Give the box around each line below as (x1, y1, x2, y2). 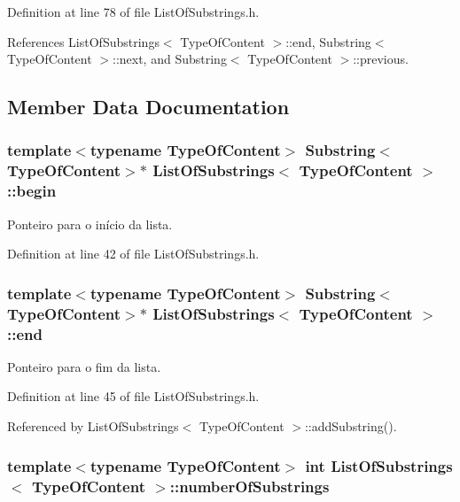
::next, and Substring (113, 50, 227, 68)
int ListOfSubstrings (305, 454, 453, 476)
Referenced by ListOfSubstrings (7, 417, 179, 436)
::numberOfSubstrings (169, 475, 330, 497)
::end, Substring (285, 32, 371, 50)
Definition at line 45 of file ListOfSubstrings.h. (7, 387, 260, 405)
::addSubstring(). (304, 417, 397, 436)
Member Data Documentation (7, 93, 290, 120)
